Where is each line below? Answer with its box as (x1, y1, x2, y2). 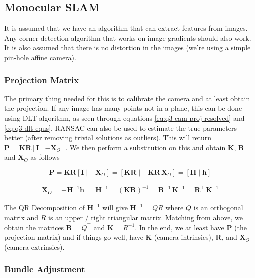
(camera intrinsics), (154, 232, 213, 242)
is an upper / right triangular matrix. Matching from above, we (48, 212, 243, 223)
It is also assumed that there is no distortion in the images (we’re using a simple (4, 42, 251, 53)
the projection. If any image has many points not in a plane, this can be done (4, 103, 242, 113)
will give (102, 202, 128, 213)
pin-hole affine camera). (4, 52, 76, 62)
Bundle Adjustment (4, 263, 85, 275)
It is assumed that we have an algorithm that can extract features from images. (4, 23, 248, 33)
